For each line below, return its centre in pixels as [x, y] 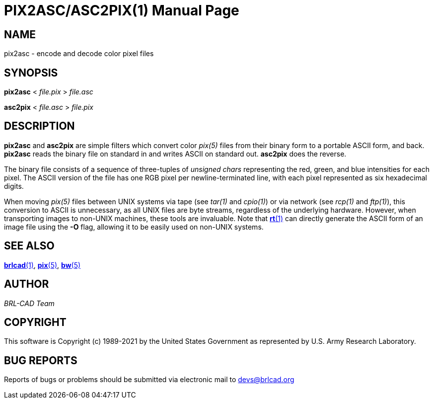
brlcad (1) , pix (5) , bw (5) [42, 265]
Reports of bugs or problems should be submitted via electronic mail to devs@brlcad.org [149, 380]
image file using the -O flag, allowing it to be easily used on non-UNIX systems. [134, 227]
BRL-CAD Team [29, 303]
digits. [14, 186]
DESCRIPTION [39, 126]
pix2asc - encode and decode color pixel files [79, 54]
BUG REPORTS [41, 360]
